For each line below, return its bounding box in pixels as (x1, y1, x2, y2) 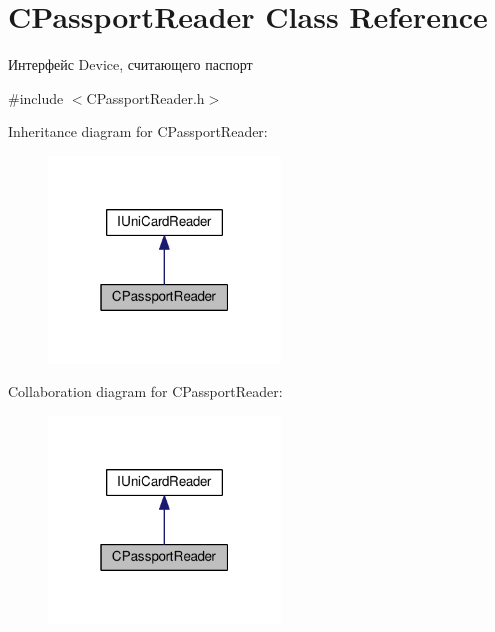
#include (8, 87, 64, 108)
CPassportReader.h (86, 87, 205, 108)
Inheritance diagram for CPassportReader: (8, 121, 268, 142)
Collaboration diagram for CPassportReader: (8, 381, 283, 402)
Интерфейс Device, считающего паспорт (8, 54, 253, 75)
